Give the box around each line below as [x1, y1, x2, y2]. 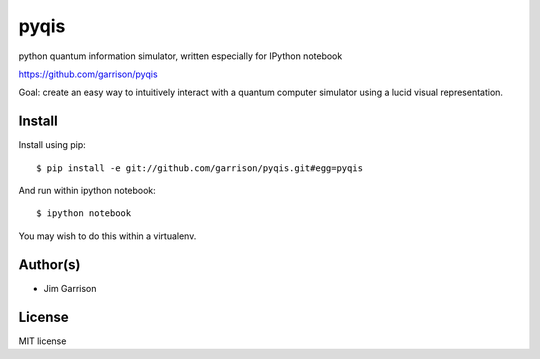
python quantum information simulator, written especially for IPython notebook [18, 50, 343, 62]
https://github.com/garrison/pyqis [18, 68, 159, 80]
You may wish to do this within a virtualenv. [18, 230, 197, 242]
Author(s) [18, 256, 81, 273]
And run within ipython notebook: [18, 185, 157, 197]
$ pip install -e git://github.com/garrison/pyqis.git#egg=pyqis [36, 162, 364, 174]
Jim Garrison [43, 282, 97, 294]
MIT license [18, 335, 67, 347]
